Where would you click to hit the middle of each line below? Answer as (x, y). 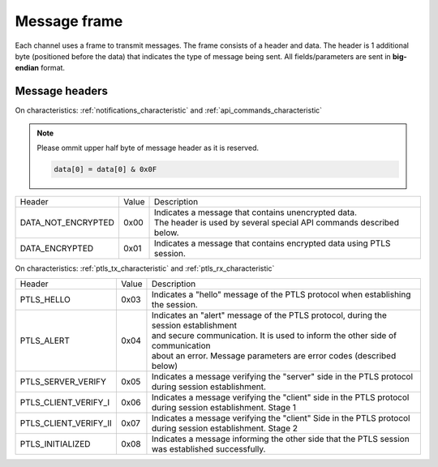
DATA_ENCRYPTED (57, 248)
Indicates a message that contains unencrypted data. (255, 212)
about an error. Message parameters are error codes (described (274, 356)
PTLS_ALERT (45, 341)
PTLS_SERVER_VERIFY (63, 382)
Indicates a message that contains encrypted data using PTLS (272, 243)
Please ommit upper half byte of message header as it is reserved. (148, 148)
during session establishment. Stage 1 (223, 408)
